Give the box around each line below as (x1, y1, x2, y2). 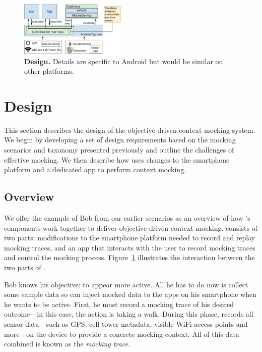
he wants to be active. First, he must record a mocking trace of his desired (4, 298, 234, 309)
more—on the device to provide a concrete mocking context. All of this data (4, 328, 239, 339)
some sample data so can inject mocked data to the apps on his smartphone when (4, 289, 256, 299)
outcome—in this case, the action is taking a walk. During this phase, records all (4, 309, 253, 319)
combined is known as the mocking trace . (4, 338, 130, 349)
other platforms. (24, 66, 74, 76)
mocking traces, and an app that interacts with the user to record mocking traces (4, 242, 255, 253)
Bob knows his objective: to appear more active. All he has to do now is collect (4, 279, 248, 289)
